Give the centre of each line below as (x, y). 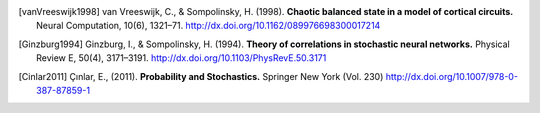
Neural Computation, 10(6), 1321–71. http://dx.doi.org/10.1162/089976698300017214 (208, 26)
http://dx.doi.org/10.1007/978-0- (452, 76)
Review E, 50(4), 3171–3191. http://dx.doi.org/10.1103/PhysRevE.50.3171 (181, 58)
